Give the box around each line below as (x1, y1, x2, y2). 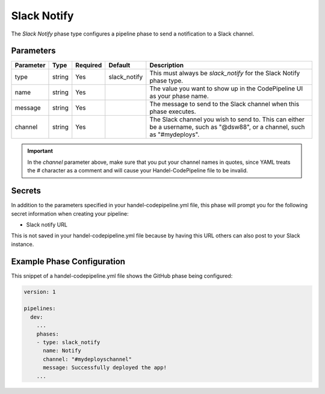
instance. (11, 240, 34, 248)
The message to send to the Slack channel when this (149, 100, 300, 108)
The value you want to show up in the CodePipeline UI (149, 84, 303, 93)
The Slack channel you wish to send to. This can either (149, 115, 305, 124)
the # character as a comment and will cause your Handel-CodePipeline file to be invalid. (27, 167, 248, 174)
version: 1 (23, 288, 56, 295)
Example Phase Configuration (11, 256, 126, 266)
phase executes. (149, 107, 196, 116)
